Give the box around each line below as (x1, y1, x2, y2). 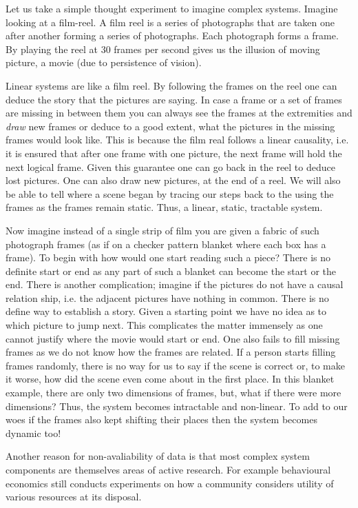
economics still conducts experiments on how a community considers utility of (6, 476, 334, 490)
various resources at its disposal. (6, 489, 142, 504)
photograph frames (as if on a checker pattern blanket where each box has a (6, 236, 326, 251)
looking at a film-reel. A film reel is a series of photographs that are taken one (6, 14, 335, 29)
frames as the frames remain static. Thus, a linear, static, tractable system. (6, 200, 323, 214)
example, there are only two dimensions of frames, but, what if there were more (6, 385, 341, 400)
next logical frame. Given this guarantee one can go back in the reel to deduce (6, 159, 335, 174)
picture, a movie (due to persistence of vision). (6, 55, 202, 70)
